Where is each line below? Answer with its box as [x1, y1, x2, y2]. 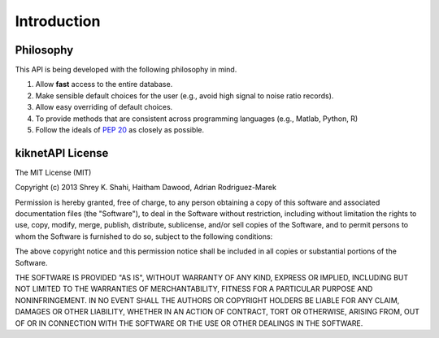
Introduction [15, 12, 101, 30]
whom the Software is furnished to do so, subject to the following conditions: [15, 232, 273, 241]
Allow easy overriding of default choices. [35, 102, 173, 112]
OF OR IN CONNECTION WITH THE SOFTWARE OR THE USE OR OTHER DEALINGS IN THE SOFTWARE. [15, 318, 363, 328]
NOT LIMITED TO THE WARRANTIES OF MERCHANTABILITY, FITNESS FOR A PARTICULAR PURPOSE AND [15, 284, 373, 294]
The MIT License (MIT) [15, 167, 92, 177]
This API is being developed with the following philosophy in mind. [15, 65, 237, 75]
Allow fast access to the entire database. [35, 80, 173, 89]
